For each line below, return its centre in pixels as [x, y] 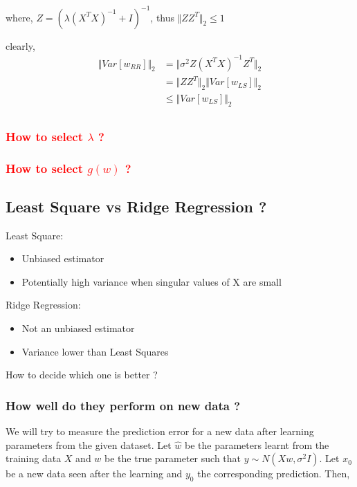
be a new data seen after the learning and [94, 474]
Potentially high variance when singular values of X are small [152, 281]
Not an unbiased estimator [78, 328]
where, [19, 17]
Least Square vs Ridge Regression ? [136, 206]
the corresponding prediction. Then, [274, 474]
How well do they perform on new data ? [123, 405]
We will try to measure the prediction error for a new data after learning [160, 431]
